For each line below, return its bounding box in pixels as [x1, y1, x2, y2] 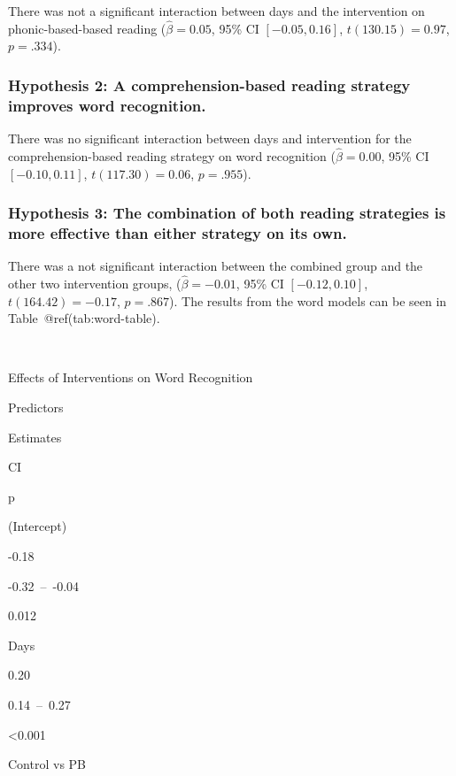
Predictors [8, 398, 64, 417]
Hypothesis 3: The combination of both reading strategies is [8, 202, 446, 224]
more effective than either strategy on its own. [8, 221, 347, 243]
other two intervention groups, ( [8, 274, 182, 293]
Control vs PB [8, 755, 87, 773]
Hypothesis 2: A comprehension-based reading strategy [8, 73, 411, 96]
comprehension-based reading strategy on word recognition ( [8, 146, 336, 165]
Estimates [8, 427, 62, 446]
